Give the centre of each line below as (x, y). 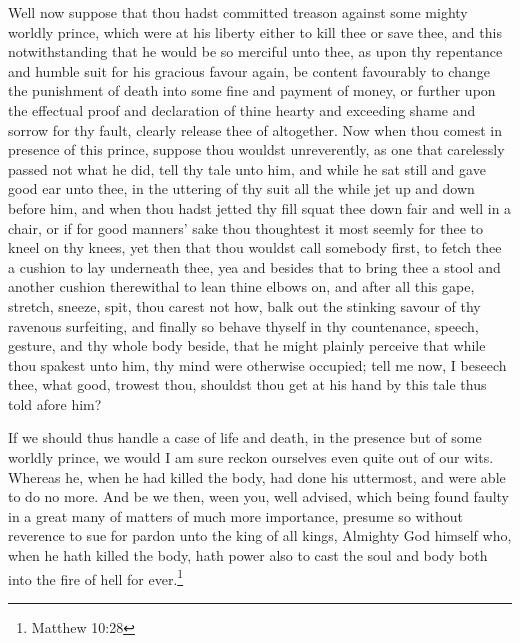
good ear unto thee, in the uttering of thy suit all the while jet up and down (241, 188)
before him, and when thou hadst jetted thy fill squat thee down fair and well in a (260, 207)
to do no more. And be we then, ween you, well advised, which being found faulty (259, 496)
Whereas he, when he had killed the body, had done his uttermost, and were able (257, 476)
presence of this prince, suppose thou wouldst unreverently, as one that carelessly (256, 149)
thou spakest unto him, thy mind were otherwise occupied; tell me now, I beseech (257, 364)
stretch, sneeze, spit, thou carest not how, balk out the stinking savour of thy (244, 305)
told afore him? (55, 403)
